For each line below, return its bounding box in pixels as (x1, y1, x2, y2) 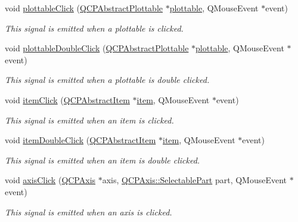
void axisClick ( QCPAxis (5, 174, 96, 186)
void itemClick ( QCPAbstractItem (5, 93, 130, 106)
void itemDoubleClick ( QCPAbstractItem (5, 134, 156, 146)
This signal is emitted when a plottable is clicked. (5, 21, 184, 34)
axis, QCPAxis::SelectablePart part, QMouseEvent (102, 174, 287, 186)
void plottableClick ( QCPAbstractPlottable (5, 2, 163, 14)
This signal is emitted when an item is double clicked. (5, 153, 200, 166)
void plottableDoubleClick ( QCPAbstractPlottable (5, 42, 189, 54)
